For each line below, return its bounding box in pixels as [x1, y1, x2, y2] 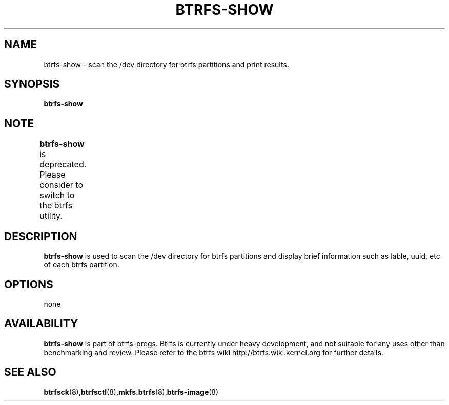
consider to [39, 180, 84, 190]
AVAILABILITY [4, 317, 78, 331]
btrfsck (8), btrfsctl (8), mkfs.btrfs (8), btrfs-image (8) [44, 387, 219, 396]
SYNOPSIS [4, 78, 60, 91]
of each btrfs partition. [44, 260, 119, 269]
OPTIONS [4, 278, 53, 291]
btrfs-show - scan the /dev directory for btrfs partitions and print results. [44, 60, 289, 69]
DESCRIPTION [4, 229, 77, 243]
